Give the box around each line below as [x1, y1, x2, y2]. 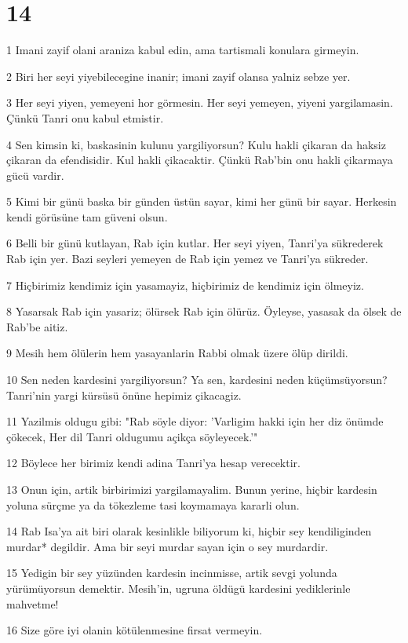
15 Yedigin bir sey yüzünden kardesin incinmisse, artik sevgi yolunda [6, 564, 337, 581]
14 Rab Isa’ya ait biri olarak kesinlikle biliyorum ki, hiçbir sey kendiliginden [6, 523, 372, 539]
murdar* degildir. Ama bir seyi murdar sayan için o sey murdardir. [6, 538, 329, 554]
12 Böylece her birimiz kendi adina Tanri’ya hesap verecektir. [6, 455, 301, 471]
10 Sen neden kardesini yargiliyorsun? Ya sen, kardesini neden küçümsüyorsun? [6, 371, 388, 388]
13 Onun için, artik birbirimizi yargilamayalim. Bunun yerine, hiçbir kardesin [6, 481, 377, 497]
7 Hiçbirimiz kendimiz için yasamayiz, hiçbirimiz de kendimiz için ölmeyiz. [6, 276, 364, 293]
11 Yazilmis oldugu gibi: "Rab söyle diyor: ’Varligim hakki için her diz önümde [6, 413, 384, 429]
